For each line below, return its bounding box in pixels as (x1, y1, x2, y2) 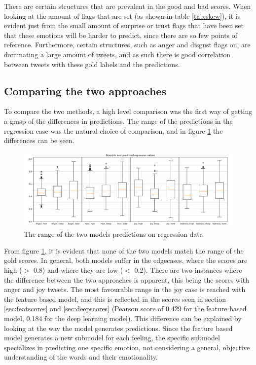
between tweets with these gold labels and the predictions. (4, 59, 180, 69)
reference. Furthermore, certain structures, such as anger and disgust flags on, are (4, 39, 251, 50)
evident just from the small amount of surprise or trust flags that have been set (4, 20, 244, 31)
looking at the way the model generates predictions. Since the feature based (4, 323, 233, 333)
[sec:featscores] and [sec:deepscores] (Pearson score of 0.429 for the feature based (4, 303, 247, 314)
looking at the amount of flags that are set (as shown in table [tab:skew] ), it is (4, 10, 241, 21)
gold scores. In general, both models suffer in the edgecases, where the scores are (4, 255, 248, 265)
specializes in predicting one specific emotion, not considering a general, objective (4, 342, 250, 352)
